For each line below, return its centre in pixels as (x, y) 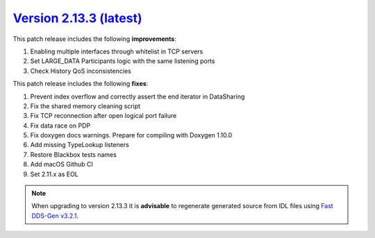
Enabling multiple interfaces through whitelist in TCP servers (117, 51)
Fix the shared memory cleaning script (85, 106)
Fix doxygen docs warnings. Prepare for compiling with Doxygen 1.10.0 (131, 135)
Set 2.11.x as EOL (55, 174)
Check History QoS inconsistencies (81, 71)
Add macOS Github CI (61, 164)
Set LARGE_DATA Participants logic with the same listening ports (123, 61)
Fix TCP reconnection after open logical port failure (103, 116)
